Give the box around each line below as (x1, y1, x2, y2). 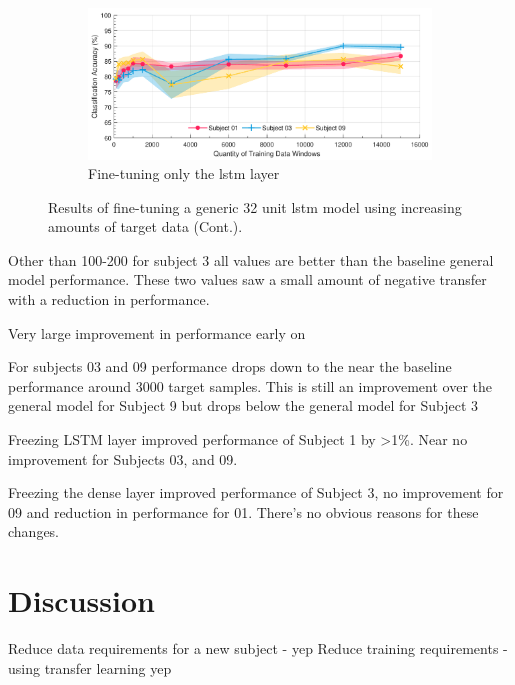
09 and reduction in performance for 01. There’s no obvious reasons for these (8, 501, 479, 522)
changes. (8, 521, 60, 542)
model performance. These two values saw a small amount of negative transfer (8, 269, 487, 290)
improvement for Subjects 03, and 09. (8, 448, 238, 469)
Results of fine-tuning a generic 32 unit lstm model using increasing (48, 196, 462, 217)
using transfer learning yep (8, 657, 172, 678)
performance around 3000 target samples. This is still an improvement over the (8, 375, 492, 396)
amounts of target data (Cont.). (48, 216, 243, 237)
